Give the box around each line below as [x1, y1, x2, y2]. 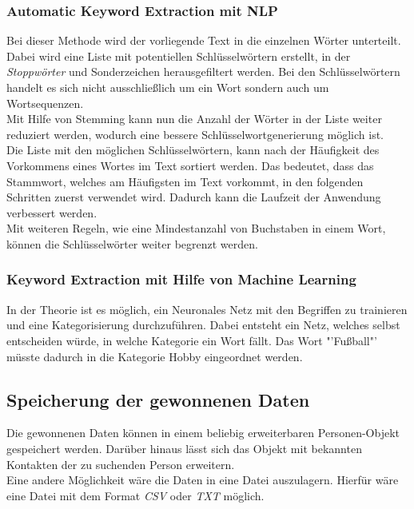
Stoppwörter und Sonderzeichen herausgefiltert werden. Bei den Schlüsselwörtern [6, 63, 400, 80]
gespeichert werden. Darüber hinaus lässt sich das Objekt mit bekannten [6, 439, 362, 456]
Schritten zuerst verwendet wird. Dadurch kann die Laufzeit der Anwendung [6, 189, 381, 205]
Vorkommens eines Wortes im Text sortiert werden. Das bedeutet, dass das [6, 157, 374, 173]
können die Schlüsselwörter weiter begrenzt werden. [6, 235, 258, 252]
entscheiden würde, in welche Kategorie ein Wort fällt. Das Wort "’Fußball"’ [6, 332, 377, 348]
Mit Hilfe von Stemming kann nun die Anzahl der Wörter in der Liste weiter [6, 110, 382, 127]
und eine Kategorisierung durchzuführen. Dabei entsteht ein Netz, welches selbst [6, 316, 400, 333]
